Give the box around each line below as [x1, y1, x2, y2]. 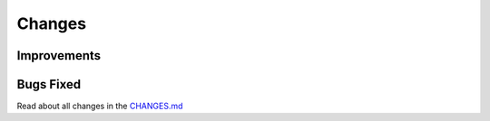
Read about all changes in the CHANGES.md [16, 100, 183, 112]
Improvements [16, 48, 102, 63]
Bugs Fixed [16, 77, 82, 92]
